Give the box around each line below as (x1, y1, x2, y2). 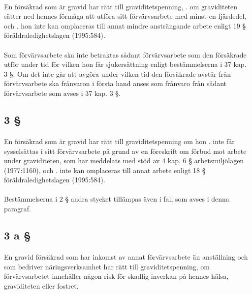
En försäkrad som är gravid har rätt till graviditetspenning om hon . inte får (4, 136, 235, 146)
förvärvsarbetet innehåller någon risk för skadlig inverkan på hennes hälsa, (4, 271, 229, 281)
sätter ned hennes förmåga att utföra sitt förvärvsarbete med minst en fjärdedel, (4, 11, 247, 21)
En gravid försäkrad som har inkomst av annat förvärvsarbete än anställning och (4, 252, 248, 262)
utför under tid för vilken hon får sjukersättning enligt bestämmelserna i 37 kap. (4, 59, 247, 69)
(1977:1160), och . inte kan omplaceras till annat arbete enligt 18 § (4, 165, 206, 175)
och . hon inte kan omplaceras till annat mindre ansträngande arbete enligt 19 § (4, 20, 246, 30)
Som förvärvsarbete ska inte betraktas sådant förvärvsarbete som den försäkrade (4, 49, 247, 59)
